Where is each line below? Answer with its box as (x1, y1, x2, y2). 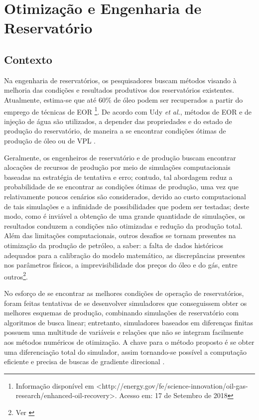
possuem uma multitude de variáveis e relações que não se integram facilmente (4, 327, 244, 337)
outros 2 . (4, 270, 28, 281)
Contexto (4, 51, 52, 67)
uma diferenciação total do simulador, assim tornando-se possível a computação (4, 346, 247, 357)
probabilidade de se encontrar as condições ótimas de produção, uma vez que (4, 181, 239, 192)
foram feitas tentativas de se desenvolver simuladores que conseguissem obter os (4, 297, 247, 308)
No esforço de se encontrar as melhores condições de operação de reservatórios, (4, 287, 244, 298)
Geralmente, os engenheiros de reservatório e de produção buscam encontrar (4, 152, 236, 162)
